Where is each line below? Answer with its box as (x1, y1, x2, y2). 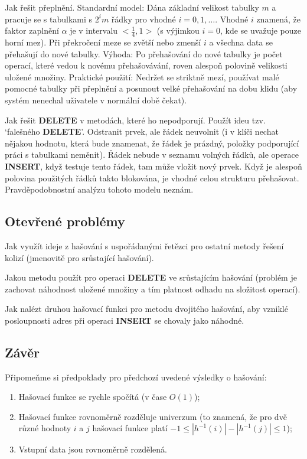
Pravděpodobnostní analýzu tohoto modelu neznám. (5, 183, 194, 196)
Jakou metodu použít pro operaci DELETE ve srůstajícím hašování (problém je (5, 271, 297, 284)
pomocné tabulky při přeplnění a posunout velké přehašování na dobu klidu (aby (5, 82, 298, 95)
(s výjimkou (156, 24, 200, 37)
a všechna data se (209, 36, 273, 48)
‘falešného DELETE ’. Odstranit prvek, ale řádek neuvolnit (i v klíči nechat (5, 125, 279, 138)
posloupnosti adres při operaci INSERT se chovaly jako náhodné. (5, 314, 244, 326)
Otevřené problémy (5, 212, 125, 230)
